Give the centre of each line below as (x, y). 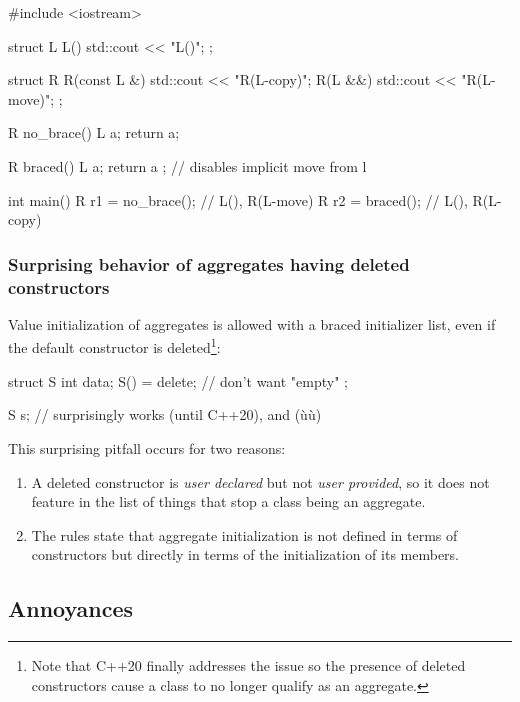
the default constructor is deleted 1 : (114, 346)
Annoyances (71, 608)
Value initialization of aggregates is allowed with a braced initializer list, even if (252, 323)
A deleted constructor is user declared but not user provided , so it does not (260, 481)
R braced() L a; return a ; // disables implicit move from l (187, 165)
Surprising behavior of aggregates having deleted (209, 263)
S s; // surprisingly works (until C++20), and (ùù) (165, 414)
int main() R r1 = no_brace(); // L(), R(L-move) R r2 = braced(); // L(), (238, 199)
